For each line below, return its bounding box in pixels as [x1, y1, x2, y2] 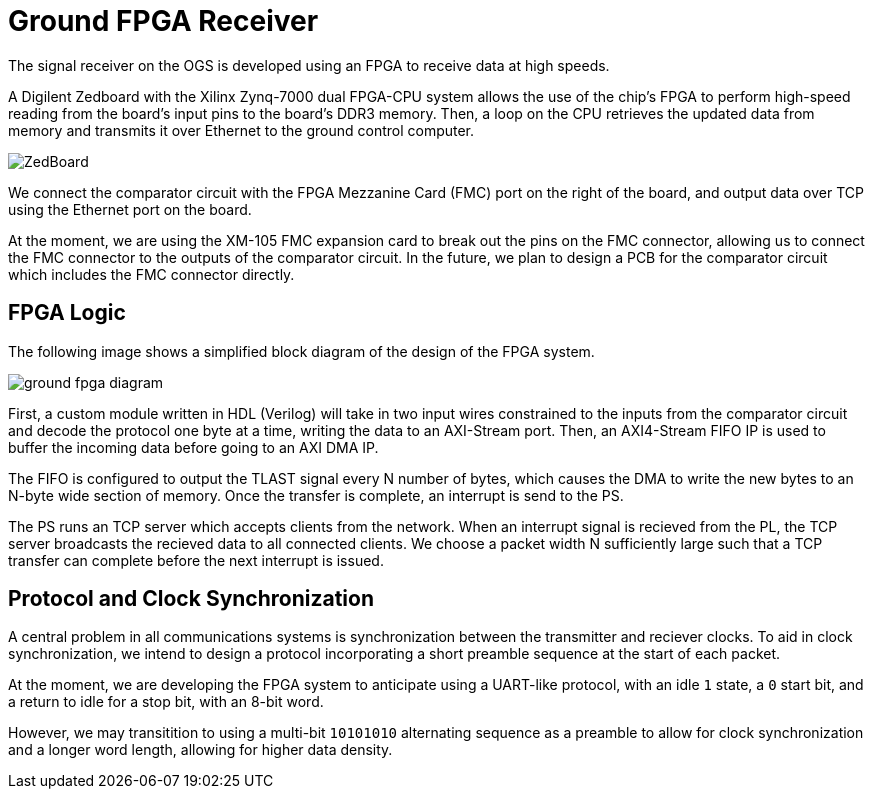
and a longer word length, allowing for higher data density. [8, 741, 393, 759]
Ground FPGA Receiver [8, 4, 319, 38]
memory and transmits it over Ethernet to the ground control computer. [8, 121, 475, 139]
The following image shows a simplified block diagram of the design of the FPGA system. [8, 342, 595, 360]
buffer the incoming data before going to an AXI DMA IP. [8, 438, 379, 456]
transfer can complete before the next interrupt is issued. [8, 551, 384, 569]
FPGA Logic [8, 300, 126, 326]
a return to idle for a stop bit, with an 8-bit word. [8, 693, 324, 711]
